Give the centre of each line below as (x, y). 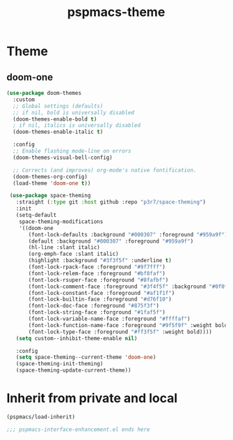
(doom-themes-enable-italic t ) (58, 132)
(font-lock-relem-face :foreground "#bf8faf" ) (97, 273)
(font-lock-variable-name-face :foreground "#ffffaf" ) (109, 319)
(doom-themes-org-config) (50, 176)
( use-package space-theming (50, 196)
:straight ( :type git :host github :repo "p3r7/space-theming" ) (111, 202)
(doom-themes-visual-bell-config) (63, 158)
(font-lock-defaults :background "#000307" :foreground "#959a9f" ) (128, 234)
